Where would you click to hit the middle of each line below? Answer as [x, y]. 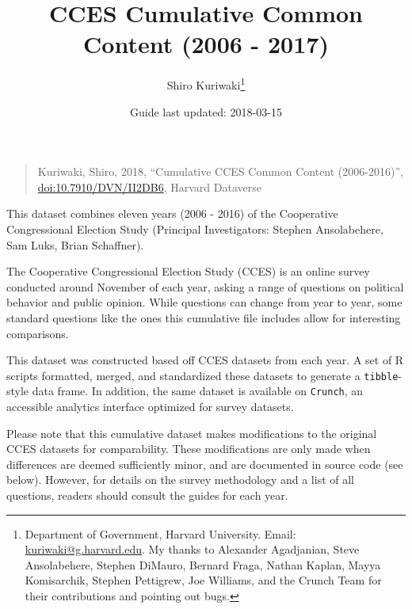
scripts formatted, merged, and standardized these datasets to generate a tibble [202, 375]
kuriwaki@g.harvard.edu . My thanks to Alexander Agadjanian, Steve [192, 549]
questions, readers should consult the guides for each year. [147, 495]
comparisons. [38, 333]
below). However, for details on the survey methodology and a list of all [181, 480]
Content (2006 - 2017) [206, 44]
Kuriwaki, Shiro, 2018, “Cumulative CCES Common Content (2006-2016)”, [220, 171]
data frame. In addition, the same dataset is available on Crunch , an [198, 391]
